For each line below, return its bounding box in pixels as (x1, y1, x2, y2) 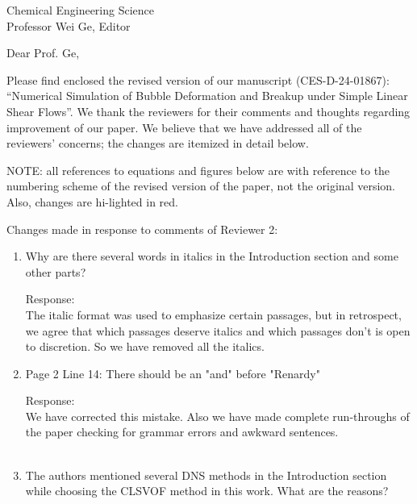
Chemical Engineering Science (6, 2, 155, 18)
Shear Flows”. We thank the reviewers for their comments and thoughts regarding (6, 102, 411, 119)
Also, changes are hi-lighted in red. (6, 193, 178, 210)
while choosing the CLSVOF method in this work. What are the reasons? (25, 482, 389, 499)
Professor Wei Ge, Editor (6, 17, 131, 34)
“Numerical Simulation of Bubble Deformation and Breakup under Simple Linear (6, 87, 408, 104)
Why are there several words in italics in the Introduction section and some (25, 248, 398, 264)
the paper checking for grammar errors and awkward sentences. (25, 423, 339, 440)
